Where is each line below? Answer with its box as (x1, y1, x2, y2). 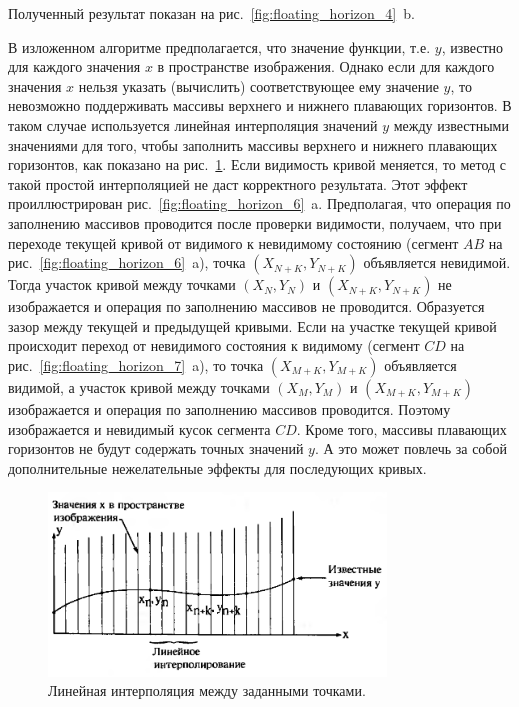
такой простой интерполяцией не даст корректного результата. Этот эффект (8, 173, 468, 194)
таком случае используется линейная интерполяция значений (8, 114, 378, 135)
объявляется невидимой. (363, 252, 511, 273)
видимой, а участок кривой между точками (8, 376, 270, 397)
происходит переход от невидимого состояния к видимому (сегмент (8, 335, 420, 356)
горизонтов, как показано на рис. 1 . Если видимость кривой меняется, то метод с (8, 154, 506, 175)
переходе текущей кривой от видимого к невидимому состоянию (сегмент (8, 232, 459, 253)
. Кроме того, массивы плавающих (296, 418, 507, 439)
